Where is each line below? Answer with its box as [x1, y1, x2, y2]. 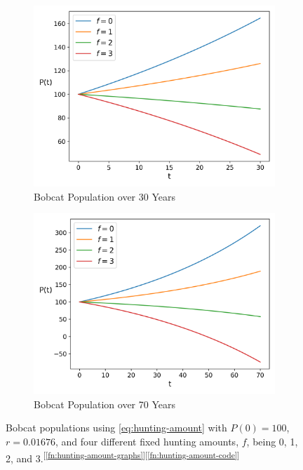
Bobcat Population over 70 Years [34, 396, 175, 411]
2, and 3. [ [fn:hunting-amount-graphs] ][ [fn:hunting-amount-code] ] [6, 448, 240, 465]
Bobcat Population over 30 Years [34, 189, 175, 203]
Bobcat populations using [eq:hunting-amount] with [6, 420, 227, 435]
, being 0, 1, [246, 434, 298, 448]
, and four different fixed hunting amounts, [55, 434, 239, 448]
